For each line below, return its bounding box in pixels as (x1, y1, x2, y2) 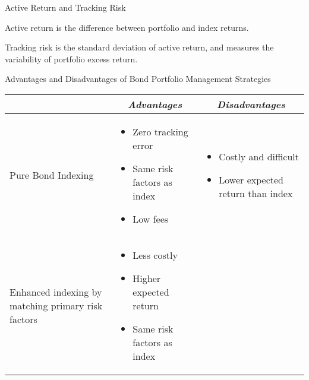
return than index (219, 186, 293, 201)
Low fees (133, 211, 169, 226)
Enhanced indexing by (10, 284, 102, 299)
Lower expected (219, 173, 283, 187)
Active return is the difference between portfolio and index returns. (5, 21, 249, 33)
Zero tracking (133, 124, 188, 138)
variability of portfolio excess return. (5, 52, 138, 65)
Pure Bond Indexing (10, 168, 94, 182)
